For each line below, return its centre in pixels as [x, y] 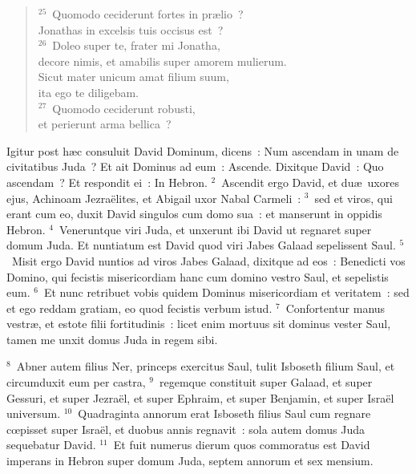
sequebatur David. [51, 445]
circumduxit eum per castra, [76, 382]
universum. [34, 413]
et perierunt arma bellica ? [105, 124]
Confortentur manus [335, 308]
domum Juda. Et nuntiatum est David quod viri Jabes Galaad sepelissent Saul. [201, 245]
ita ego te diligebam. [89, 92]
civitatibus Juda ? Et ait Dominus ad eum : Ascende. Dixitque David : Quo [195, 166]
